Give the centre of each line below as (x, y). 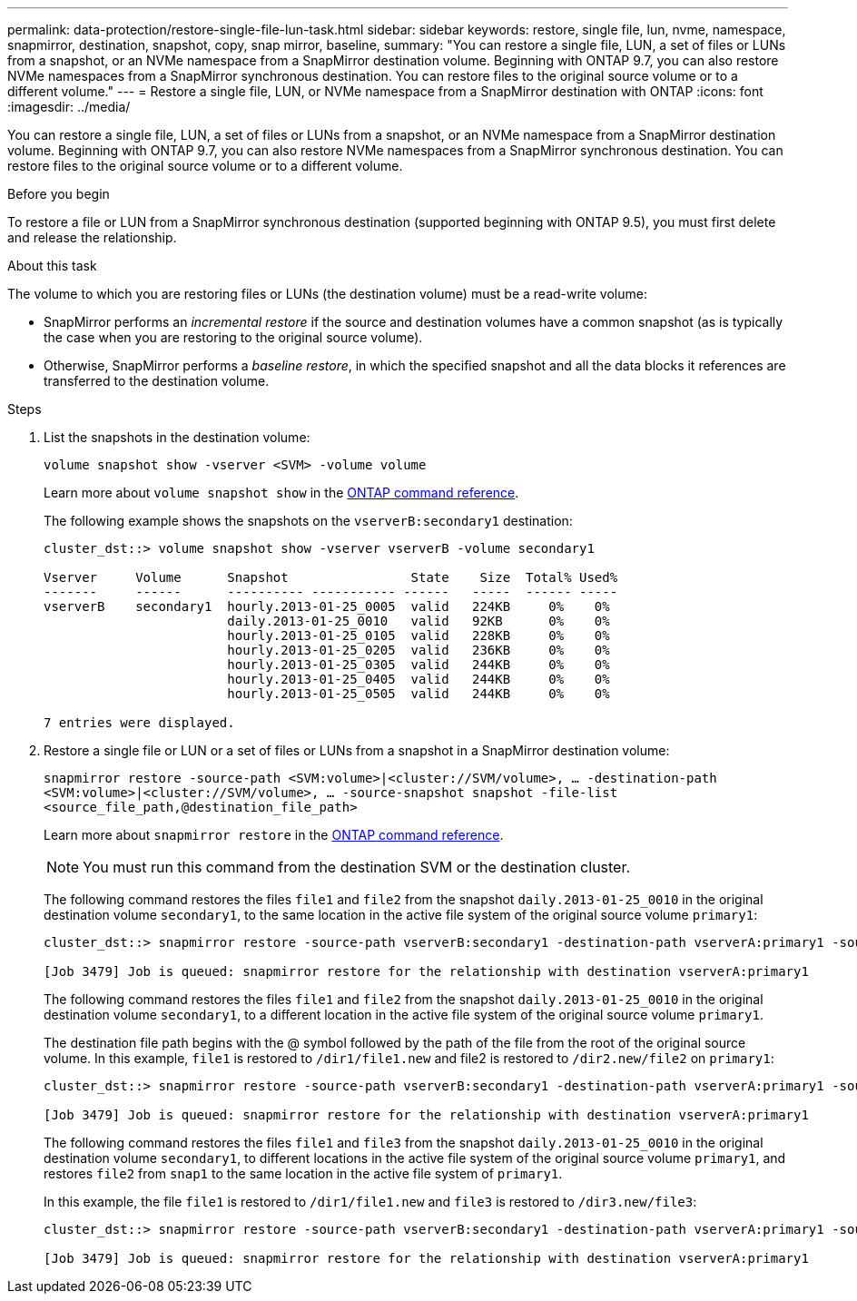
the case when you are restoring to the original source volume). (233, 337)
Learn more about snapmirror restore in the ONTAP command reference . (274, 835)
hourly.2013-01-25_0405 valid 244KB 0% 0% (419, 679)
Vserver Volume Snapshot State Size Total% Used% (331, 577)
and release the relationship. (92, 237)
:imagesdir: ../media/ (69, 107)
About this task (52, 266)
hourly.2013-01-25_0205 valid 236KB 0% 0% (419, 650)
